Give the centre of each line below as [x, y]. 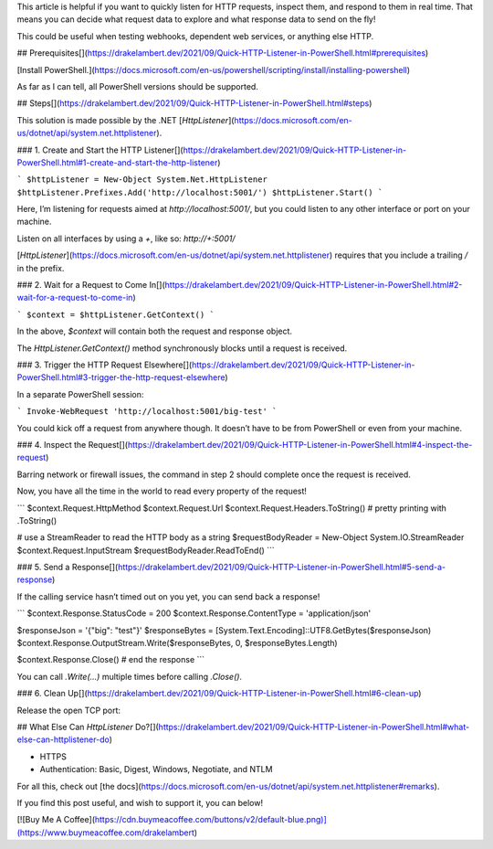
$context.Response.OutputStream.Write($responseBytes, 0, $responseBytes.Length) [177, 643]
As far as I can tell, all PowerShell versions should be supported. [138, 86]
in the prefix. [41, 268]
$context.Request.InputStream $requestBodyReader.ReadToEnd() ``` [146, 550]
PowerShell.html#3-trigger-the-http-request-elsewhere [121, 377]
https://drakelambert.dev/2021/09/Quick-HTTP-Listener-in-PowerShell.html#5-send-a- [282, 568]
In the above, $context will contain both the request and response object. [154, 331]
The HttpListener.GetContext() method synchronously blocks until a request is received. [182, 348]
